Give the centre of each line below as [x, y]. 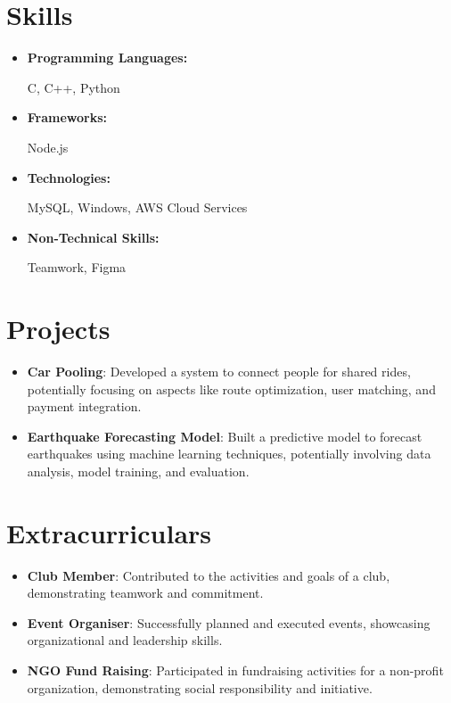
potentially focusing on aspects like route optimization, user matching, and [231, 389]
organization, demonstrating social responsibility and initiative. [200, 687]
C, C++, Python [74, 87]
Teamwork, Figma [77, 267]
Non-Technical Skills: [93, 237]
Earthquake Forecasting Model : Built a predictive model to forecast [225, 436]
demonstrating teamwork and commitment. [145, 593]
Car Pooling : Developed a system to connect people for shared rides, [219, 371]
